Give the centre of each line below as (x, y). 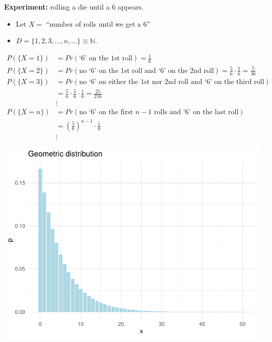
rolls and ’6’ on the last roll (196, 112)
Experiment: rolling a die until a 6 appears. (74, 7)
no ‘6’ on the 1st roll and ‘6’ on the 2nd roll (147, 71)
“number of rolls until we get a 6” (98, 23)
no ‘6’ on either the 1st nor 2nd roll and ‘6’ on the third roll (172, 82)
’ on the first (114, 112)
